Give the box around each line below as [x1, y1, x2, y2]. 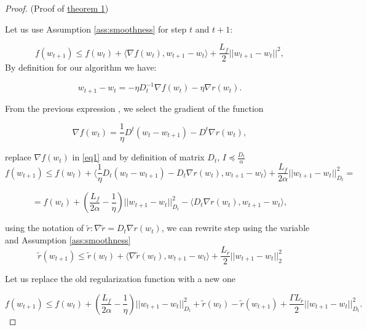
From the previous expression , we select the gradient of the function [5, 101, 264, 114]
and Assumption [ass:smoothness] [5, 233, 131, 246]
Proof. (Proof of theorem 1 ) [5, 2, 109, 14]
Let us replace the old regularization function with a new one [5, 272, 235, 285]
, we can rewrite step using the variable [161, 221, 310, 234]
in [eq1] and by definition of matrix [72, 151, 205, 163]
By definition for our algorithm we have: [5, 61, 157, 74]
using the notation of [5, 221, 84, 234]
